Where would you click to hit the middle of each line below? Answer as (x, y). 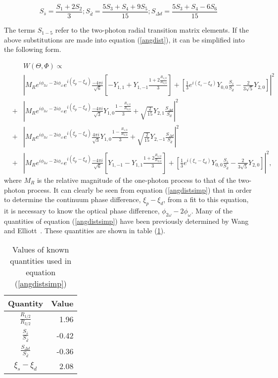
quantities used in (41, 260)
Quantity (26, 303)
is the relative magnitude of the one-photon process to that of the (136, 180)
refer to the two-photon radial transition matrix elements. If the (152, 30)
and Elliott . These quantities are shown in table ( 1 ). (85, 231)
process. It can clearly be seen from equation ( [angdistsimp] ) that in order (139, 189)
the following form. (33, 49)
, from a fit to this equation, (206, 199)
